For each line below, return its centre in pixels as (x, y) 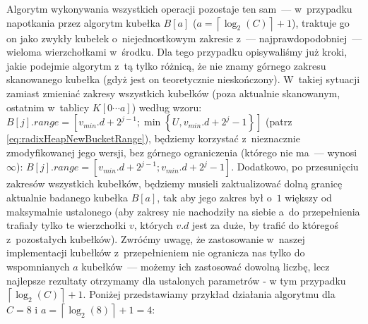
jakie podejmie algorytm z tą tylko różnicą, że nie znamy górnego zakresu (166, 65)
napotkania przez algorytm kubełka (83, 22)
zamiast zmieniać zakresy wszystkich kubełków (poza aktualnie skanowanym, (173, 93)
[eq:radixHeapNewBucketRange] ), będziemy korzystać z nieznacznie (153, 138)
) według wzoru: (167, 107)
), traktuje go (321, 22)
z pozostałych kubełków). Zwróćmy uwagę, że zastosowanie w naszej (156, 238)
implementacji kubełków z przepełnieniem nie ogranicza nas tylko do (156, 253)
